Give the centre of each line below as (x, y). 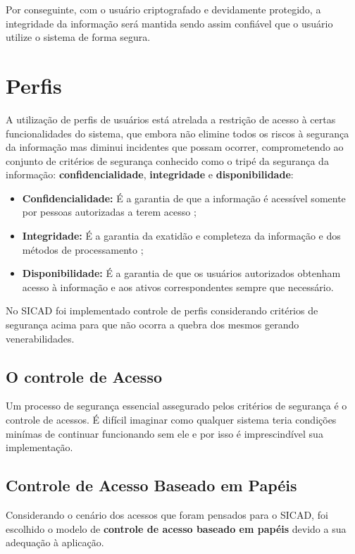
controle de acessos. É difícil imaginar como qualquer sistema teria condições (171, 420)
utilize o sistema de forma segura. (78, 37)
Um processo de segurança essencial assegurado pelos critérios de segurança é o (176, 406)
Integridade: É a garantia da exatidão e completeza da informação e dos (181, 236)
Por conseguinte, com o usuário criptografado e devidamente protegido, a (163, 9)
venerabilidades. (40, 338)
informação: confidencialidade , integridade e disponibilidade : (150, 174)
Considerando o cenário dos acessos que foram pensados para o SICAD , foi (167, 515)
